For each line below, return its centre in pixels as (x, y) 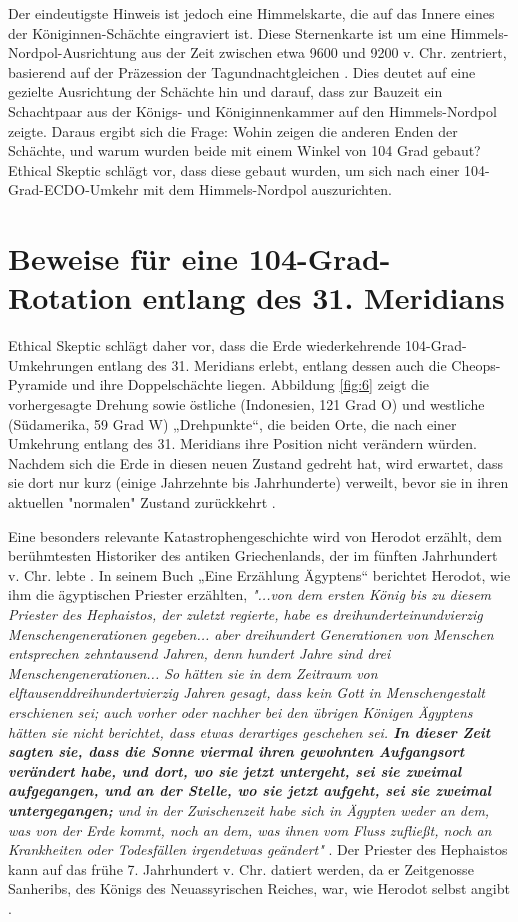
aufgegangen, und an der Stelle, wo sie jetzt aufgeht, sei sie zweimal (249, 790)
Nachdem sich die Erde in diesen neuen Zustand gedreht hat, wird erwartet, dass (256, 462)
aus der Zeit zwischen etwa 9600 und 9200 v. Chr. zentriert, (324, 52)
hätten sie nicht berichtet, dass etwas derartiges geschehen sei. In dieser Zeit (249, 731)
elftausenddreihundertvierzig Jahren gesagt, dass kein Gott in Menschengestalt (246, 692)
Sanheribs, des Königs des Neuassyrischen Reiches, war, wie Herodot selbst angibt (259, 888)
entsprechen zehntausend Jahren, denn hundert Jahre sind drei (199, 653)
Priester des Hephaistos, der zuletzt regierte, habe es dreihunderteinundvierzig (245, 613)
